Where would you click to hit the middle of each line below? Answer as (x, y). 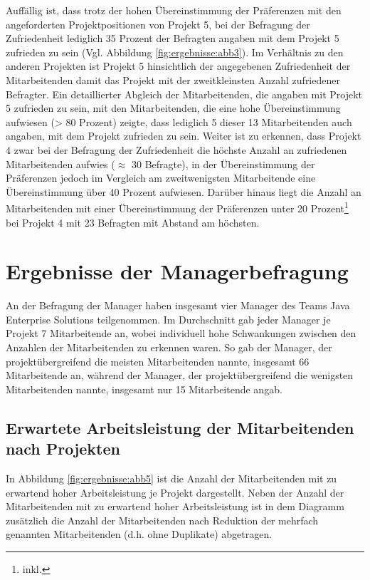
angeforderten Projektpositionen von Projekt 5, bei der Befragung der (158, 24)
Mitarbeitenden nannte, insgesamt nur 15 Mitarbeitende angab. (144, 389)
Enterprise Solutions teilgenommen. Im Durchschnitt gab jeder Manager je (168, 319)
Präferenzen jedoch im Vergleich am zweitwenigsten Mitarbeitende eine (161, 178)
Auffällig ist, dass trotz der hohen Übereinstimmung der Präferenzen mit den (174, 10)
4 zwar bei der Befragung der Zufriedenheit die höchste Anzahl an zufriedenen (176, 149)
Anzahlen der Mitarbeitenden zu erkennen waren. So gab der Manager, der (169, 347)
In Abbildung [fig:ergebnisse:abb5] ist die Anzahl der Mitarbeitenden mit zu (171, 478)
